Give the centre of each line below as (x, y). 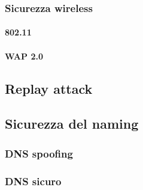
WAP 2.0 (24, 56)
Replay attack (49, 88)
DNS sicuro (33, 181)
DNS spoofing (39, 153)
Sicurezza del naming (72, 124)
